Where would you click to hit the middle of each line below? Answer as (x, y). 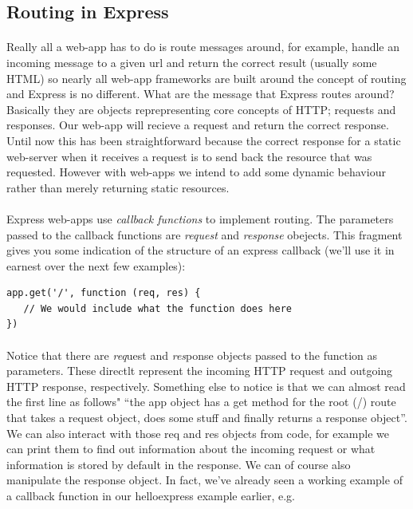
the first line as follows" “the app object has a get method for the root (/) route (201, 402)
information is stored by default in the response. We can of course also (179, 464)
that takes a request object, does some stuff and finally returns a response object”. (207, 418)
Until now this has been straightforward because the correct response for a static (204, 140)
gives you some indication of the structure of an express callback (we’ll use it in (201, 250)
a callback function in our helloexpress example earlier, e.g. (151, 495)
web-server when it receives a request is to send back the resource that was (189, 156)
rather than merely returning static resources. (118, 187)
